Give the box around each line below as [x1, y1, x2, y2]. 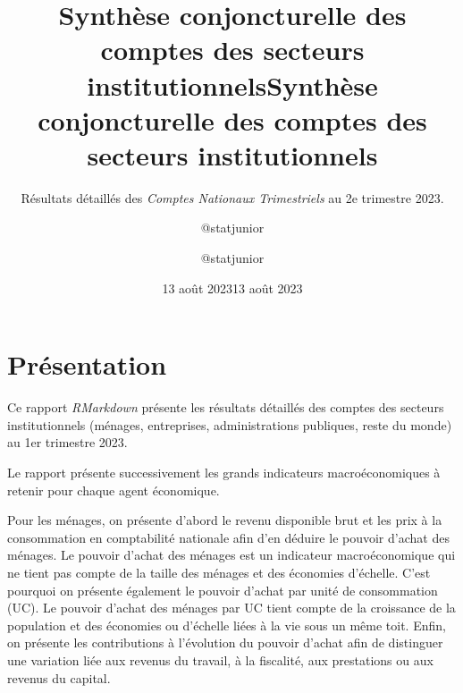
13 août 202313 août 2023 [162, 278, 303, 297]
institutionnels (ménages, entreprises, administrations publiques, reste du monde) [7, 415, 452, 434]
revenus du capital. [7, 668, 111, 687]
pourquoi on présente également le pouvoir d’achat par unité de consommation [7, 580, 438, 599]
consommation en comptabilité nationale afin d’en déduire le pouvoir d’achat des [7, 528, 450, 546]
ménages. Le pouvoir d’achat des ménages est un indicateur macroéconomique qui [7, 545, 456, 564]
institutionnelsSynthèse [87, 66, 378, 103]
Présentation [7, 346, 167, 383]
